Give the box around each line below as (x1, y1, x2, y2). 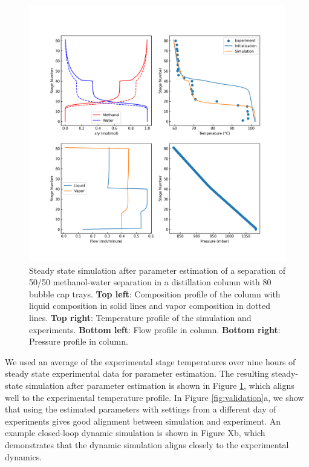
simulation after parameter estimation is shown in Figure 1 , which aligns (25, 379, 294, 391)
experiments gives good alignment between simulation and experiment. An (5, 414, 281, 427)
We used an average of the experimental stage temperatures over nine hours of (5, 355, 296, 368)
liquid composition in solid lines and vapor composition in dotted (29, 299, 271, 312)
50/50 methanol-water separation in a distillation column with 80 (29, 276, 272, 288)
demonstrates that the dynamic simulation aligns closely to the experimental (5, 438, 289, 451)
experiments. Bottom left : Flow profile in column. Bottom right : (29, 323, 281, 336)
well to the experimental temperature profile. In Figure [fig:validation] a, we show (5, 391, 304, 403)
